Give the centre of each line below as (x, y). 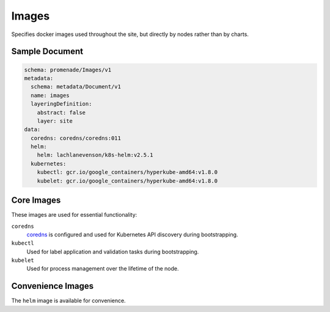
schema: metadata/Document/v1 (76, 87)
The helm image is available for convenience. (68, 301)
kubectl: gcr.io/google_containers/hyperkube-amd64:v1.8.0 (127, 172)
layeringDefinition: (61, 104)
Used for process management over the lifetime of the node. (103, 269)
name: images (50, 95)
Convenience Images (53, 286)
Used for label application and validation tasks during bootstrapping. (113, 252)
